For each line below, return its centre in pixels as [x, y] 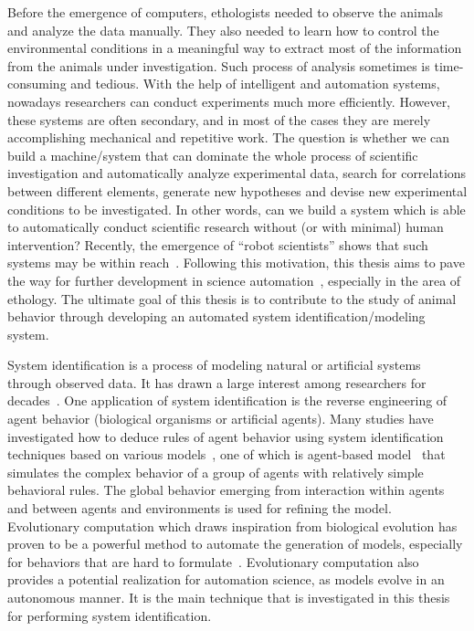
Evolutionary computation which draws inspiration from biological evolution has [232, 526]
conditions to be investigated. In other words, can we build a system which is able [237, 209]
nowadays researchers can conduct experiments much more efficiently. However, [229, 101]
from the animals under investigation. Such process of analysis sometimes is [219, 65]
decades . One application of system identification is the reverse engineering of [227, 400]
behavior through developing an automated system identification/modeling [216, 316]
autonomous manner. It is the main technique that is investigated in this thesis [229, 597]
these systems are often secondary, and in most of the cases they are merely [219, 119]
